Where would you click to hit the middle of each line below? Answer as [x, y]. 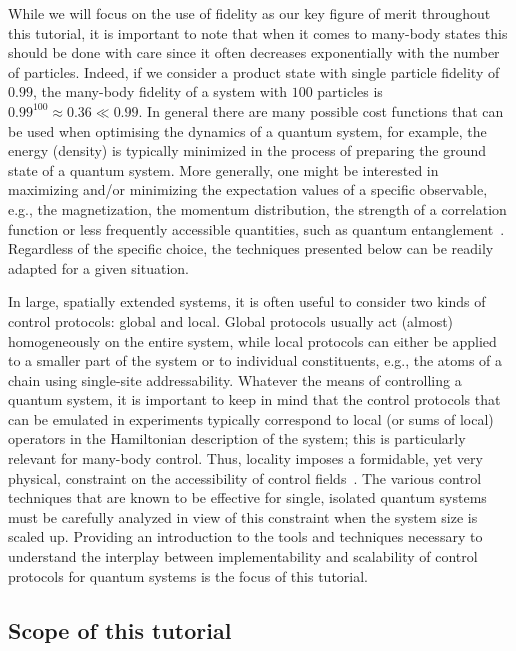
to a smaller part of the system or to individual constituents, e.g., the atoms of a [255, 360]
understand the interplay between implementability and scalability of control [243, 556]
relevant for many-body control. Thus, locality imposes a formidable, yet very [245, 458]
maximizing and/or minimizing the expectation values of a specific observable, [248, 189]
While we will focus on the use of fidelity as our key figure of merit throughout [249, 13]
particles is [350, 91]
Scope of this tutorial [120, 629]
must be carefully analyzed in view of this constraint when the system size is [243, 516]
